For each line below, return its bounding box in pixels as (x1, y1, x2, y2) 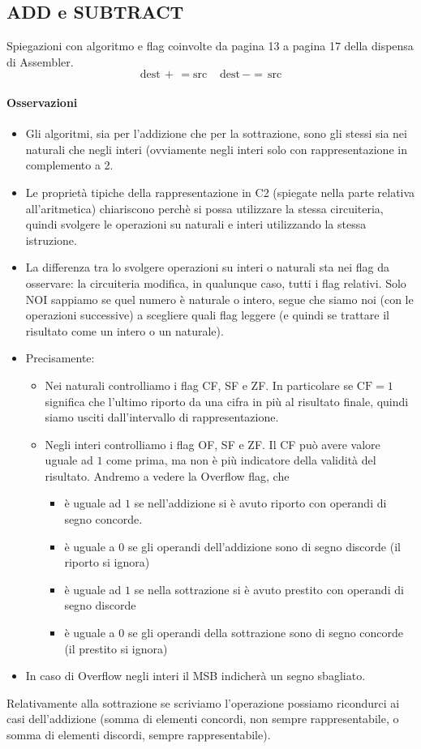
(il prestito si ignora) (64, 640, 168, 657)
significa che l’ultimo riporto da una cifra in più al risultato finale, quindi (45, 392, 409, 409)
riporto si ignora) (64, 554, 150, 571)
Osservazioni (6, 93, 78, 110)
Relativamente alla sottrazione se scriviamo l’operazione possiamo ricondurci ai (6, 694, 400, 711)
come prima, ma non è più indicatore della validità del (106, 452, 376, 469)
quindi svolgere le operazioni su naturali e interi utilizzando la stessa (25, 216, 367, 233)
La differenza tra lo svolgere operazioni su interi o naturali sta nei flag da (25, 259, 390, 276)
